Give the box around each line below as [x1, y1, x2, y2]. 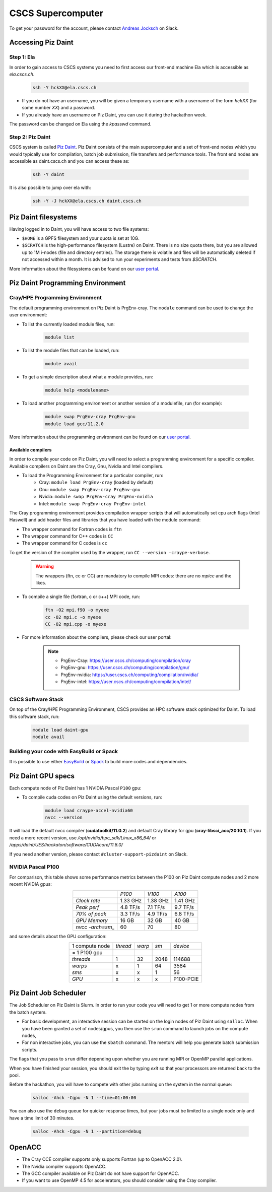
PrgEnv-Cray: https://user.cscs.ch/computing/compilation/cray [60, 657, 191, 664]
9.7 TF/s [174, 903, 194, 910]
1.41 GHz [174, 897, 195, 904]
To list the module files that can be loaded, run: [22, 348, 120, 354]
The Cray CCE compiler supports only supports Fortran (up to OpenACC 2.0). [22, 1156, 183, 1162]
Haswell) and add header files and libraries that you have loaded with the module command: [9, 517, 201, 523]
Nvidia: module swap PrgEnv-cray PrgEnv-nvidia [39, 494, 153, 500]
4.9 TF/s [147, 910, 167, 917]
